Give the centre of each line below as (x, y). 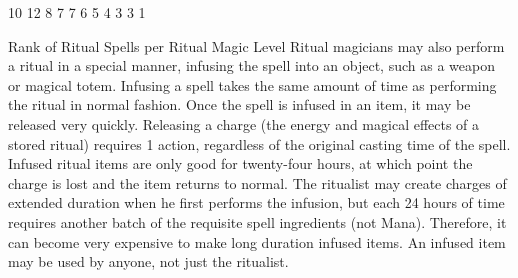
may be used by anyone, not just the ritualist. (148, 261)
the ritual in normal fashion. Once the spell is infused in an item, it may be (239, 104)
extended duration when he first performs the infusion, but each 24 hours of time (256, 202)
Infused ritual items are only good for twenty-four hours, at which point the (240, 163)
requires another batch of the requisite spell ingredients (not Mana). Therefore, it (257, 221)
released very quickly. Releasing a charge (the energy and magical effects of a (244, 123)
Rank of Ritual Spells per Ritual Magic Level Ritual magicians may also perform (256, 45)
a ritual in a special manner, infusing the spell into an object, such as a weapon (251, 65)
